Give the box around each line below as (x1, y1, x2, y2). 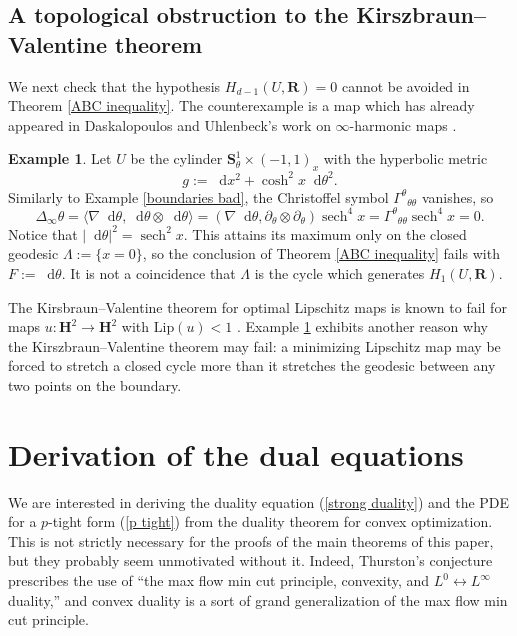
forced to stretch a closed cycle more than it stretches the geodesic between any (8, 355, 496, 376)
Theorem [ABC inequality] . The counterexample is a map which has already (8, 95, 475, 116)
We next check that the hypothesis (8, 75, 221, 96)
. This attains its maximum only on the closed (183, 223, 467, 244)
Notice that (8, 223, 78, 244)
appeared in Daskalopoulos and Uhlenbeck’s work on (8, 114, 331, 135)
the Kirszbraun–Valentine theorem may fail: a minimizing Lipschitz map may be (8, 335, 501, 356)
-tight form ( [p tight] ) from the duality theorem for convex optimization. (48, 511, 493, 532)
